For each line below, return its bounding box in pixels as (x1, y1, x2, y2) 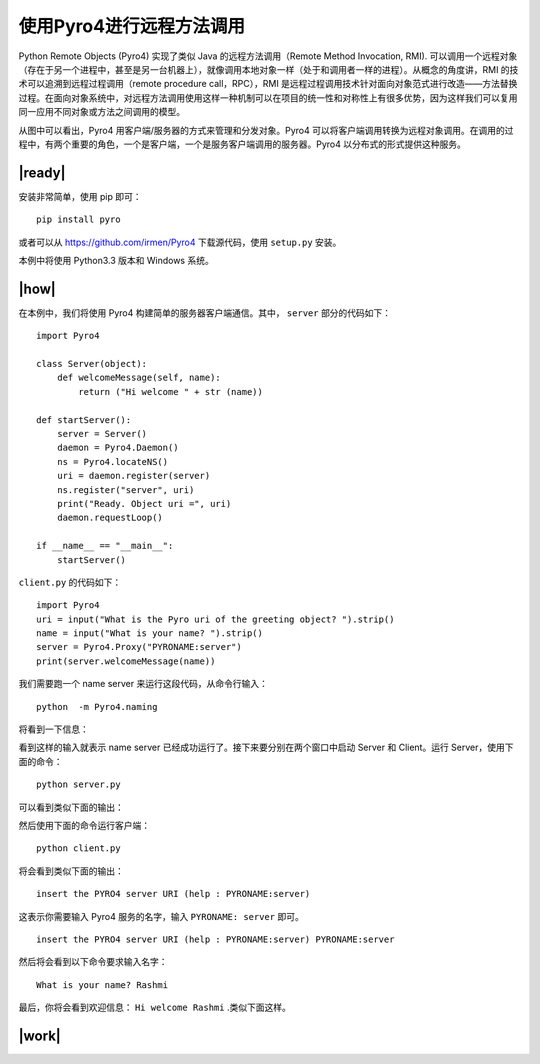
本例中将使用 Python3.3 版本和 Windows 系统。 (18, 254, 214, 266)
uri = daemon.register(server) (56, 470, 211, 482)
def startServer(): (36, 414, 132, 425)
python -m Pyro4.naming (36, 701, 158, 712)
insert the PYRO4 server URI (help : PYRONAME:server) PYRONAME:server (36, 933, 395, 945)
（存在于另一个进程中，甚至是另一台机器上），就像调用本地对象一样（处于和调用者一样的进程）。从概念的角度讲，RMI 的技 (18, 63, 519, 75)
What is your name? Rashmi (36, 979, 169, 990)
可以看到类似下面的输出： (18, 801, 124, 813)
